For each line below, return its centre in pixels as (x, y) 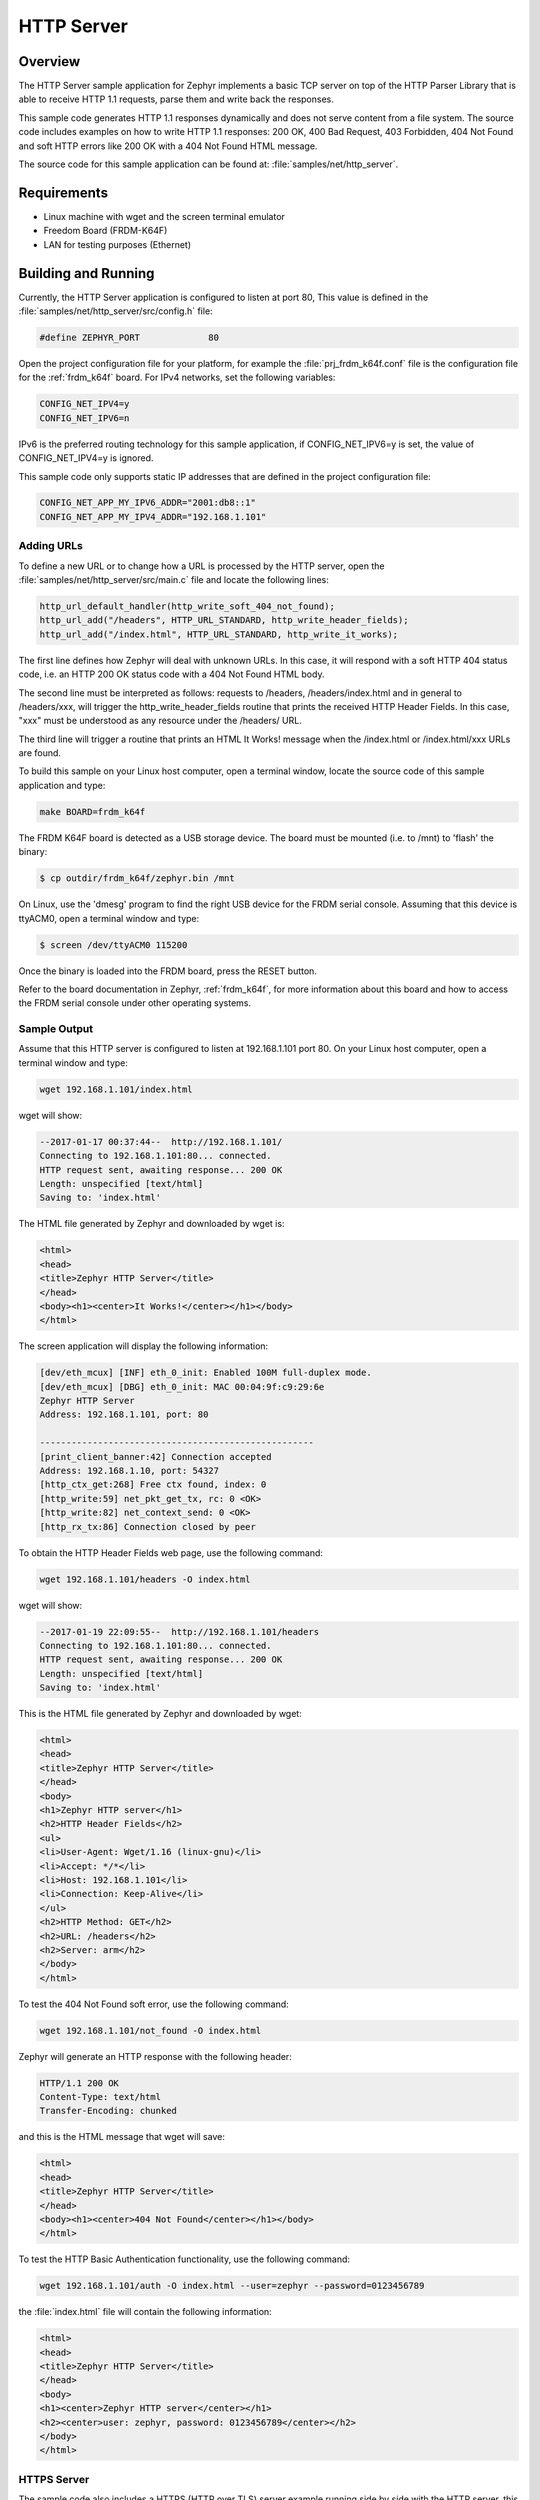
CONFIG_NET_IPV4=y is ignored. (86, 458)
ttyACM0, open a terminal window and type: (109, 918)
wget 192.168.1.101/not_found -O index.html (150, 2030)
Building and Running (86, 273)
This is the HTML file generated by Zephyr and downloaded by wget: (160, 1714)
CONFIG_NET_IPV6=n (84, 418)
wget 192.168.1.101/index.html (116, 1089)
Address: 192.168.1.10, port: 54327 (129, 1471)
